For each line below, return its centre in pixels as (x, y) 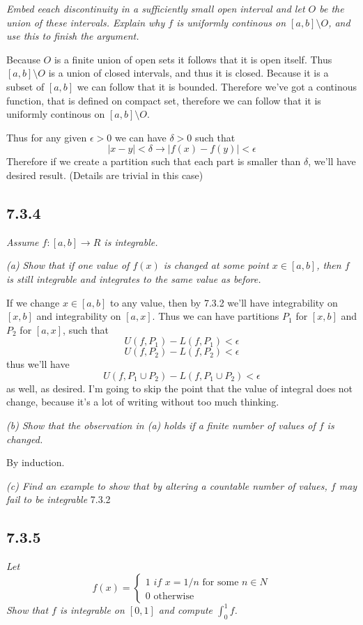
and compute (186, 610)
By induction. (36, 462)
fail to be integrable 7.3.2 (59, 499)
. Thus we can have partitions (216, 316)
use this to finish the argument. (73, 36)
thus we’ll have (38, 364)
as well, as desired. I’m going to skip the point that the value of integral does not (180, 388)
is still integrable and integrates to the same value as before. (134, 278)
